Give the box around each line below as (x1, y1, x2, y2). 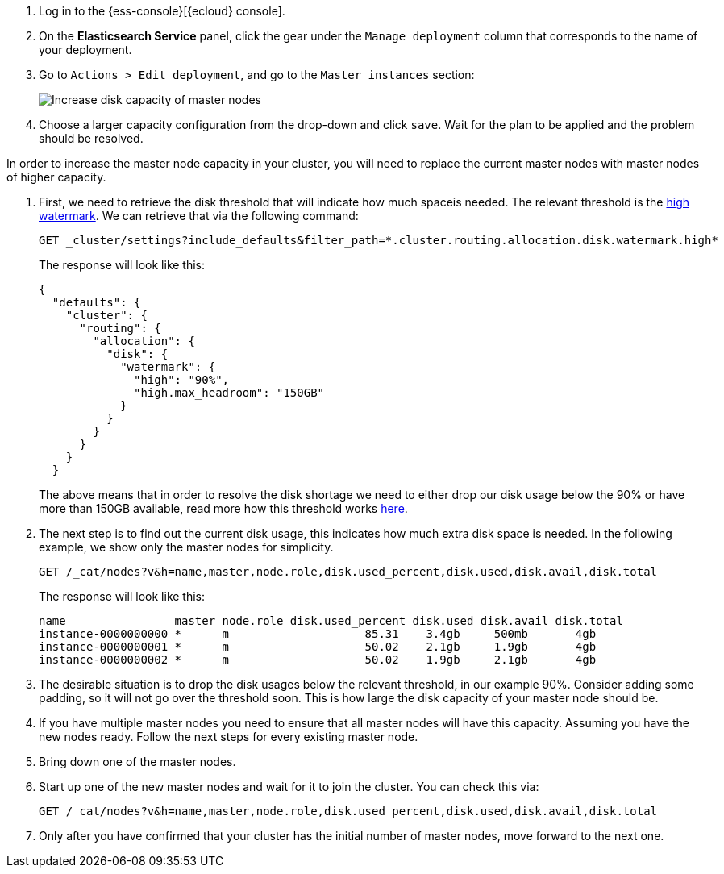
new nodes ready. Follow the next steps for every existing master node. (39, 730, 418, 743)
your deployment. (39, 43, 132, 56)
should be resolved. (39, 131, 144, 145)
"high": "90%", (134, 373, 230, 386)
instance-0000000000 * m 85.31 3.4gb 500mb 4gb (39, 627, 597, 640)
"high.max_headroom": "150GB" (134, 386, 325, 399)
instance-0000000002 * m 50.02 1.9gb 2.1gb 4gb (39, 653, 597, 666)
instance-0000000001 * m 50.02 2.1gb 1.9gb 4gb (39, 640, 597, 653)
